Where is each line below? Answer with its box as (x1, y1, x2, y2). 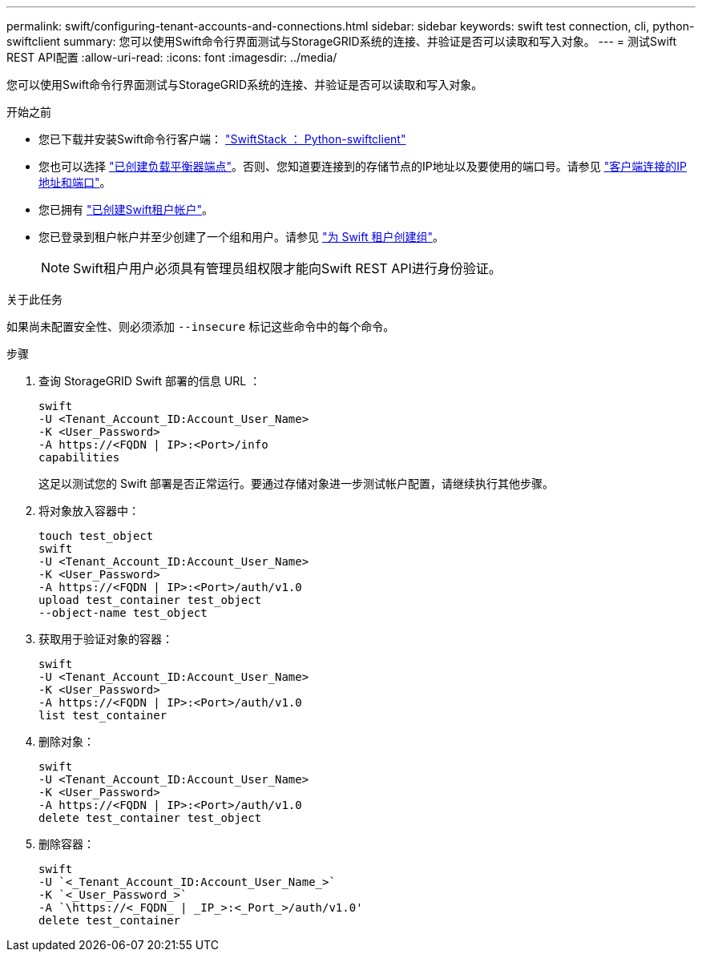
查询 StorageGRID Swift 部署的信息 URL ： (38, 374, 261, 388)
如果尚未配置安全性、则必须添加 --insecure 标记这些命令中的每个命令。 (6, 320, 395, 333)
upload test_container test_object (38, 594, 262, 606)
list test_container (38, 709, 167, 722)
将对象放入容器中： (38, 504, 139, 517)
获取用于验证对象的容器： (38, 632, 173, 646)
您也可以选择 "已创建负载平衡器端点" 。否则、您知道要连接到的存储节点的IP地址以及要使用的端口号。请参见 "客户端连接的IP (38, 159, 687, 173)
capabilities (38, 451, 120, 464)
